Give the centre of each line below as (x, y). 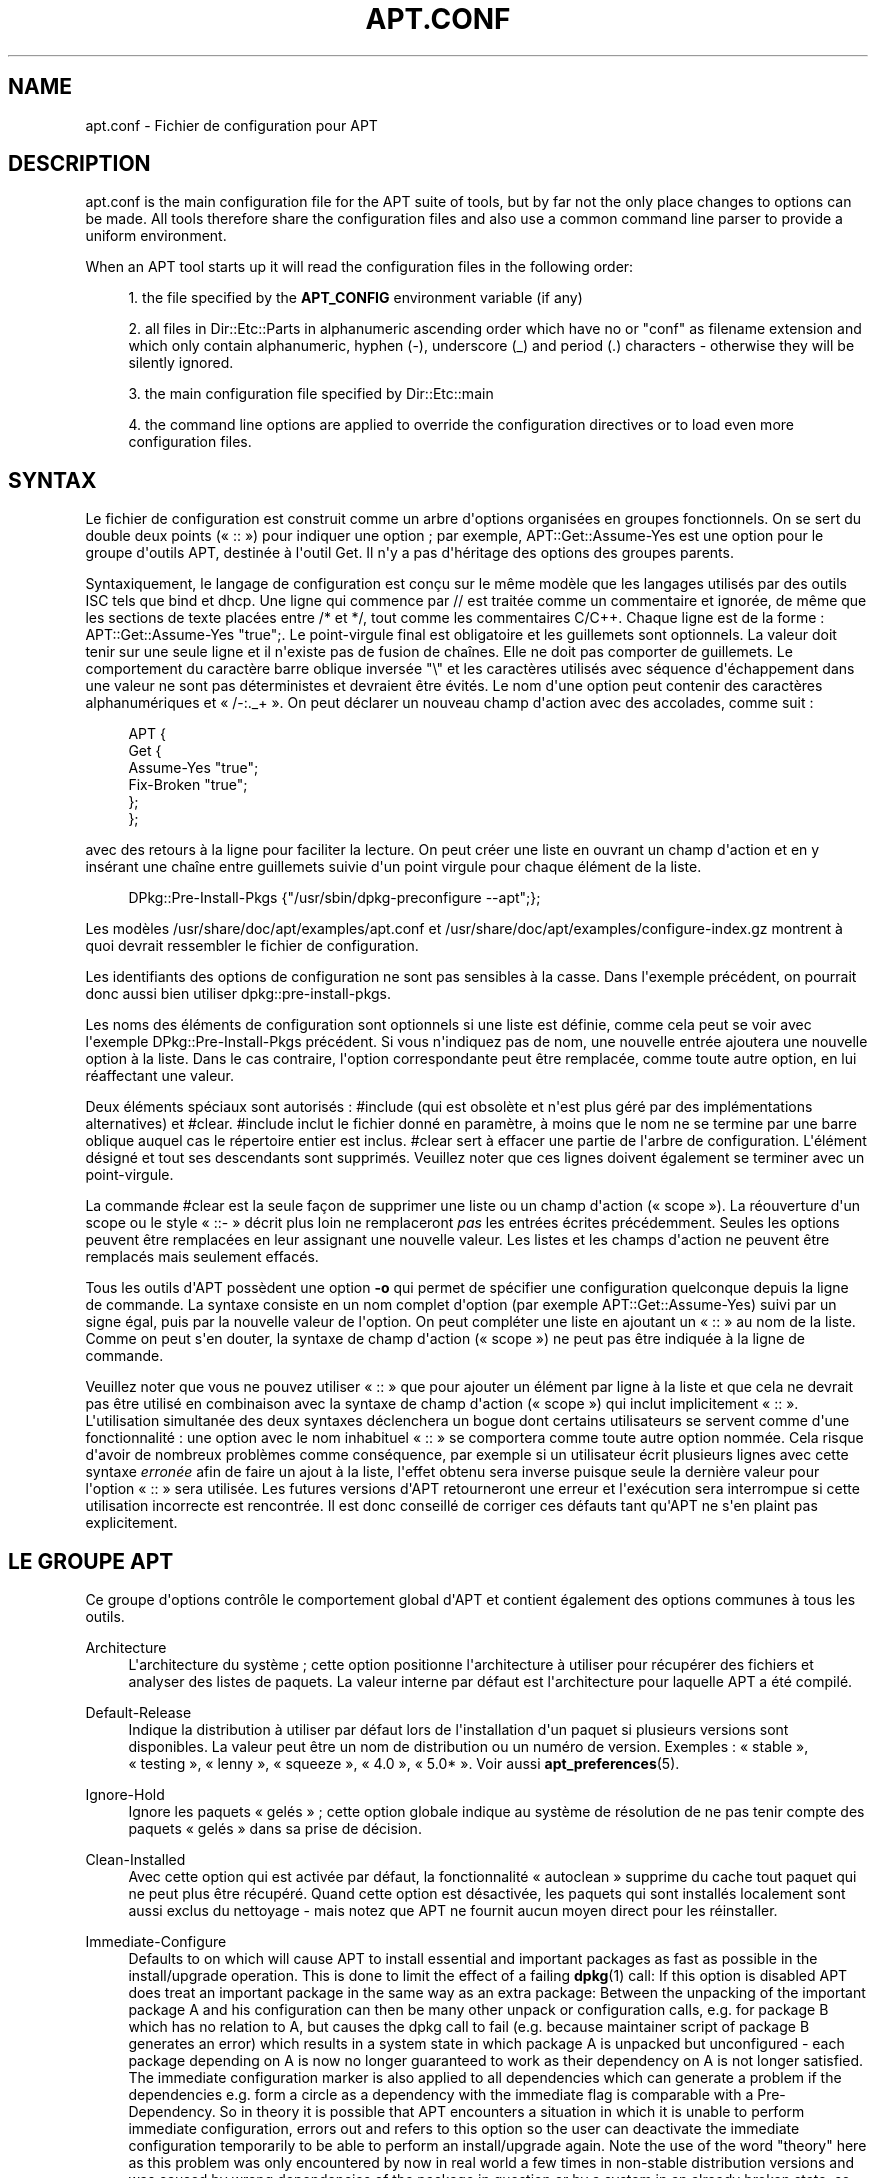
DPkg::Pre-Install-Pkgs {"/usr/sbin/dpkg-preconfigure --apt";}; (334, 898)
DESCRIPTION (79, 164)
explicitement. (131, 1523)
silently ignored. (181, 363)
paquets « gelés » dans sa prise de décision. (275, 1829)
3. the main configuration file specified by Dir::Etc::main (311, 394)
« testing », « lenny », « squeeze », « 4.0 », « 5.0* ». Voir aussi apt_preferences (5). (404, 1764)
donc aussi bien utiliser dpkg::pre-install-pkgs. (238, 994)
